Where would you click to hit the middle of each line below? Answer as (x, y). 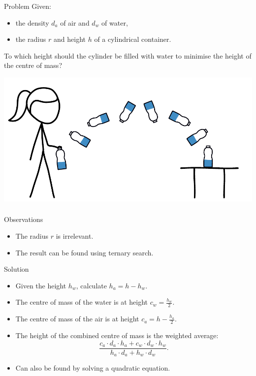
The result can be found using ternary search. (84, 252)
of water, (115, 22)
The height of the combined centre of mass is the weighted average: (117, 335)
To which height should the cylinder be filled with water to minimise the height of (128, 55)
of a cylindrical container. (133, 39)
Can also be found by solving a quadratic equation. (93, 368)
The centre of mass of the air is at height (77, 319)
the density (32, 22)
